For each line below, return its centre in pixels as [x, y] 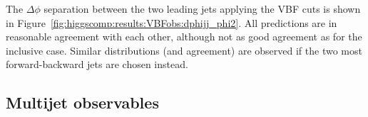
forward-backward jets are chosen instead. [97, 64]
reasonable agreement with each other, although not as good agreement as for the [184, 37]
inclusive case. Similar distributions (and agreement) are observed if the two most [184, 50]
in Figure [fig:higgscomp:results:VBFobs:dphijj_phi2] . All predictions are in [172, 22]
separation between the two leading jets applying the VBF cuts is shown [202, 9]
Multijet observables [82, 102]
